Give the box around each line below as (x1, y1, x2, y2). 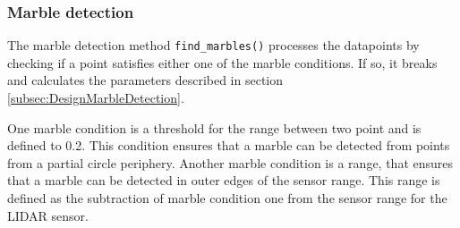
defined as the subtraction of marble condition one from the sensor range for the (7, 189, 447, 207)
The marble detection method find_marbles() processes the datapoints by (7, 36, 420, 55)
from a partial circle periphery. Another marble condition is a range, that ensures (7, 153, 454, 172)
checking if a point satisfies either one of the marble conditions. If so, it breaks (7, 53, 438, 72)
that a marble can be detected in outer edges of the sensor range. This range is (7, 171, 440, 190)
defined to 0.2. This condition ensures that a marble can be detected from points (7, 136, 450, 155)
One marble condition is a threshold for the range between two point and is (7, 118, 422, 137)
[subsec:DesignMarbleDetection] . (7, 89, 184, 107)
